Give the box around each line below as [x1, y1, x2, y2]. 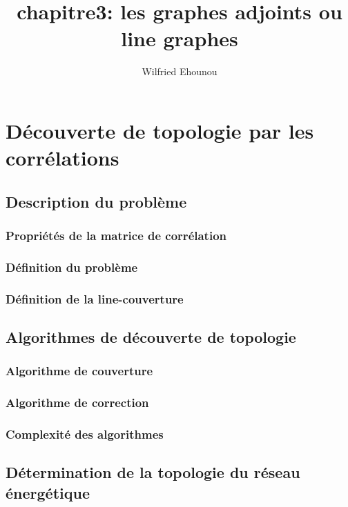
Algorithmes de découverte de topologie [6, 326, 296, 347]
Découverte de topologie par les [6, 116, 314, 144]
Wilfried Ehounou [142, 64, 217, 79]
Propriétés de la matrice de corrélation [6, 226, 227, 243]
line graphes [121, 24, 238, 52]
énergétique [6, 481, 90, 503]
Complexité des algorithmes [6, 425, 164, 442]
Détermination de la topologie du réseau [6, 461, 300, 483]
